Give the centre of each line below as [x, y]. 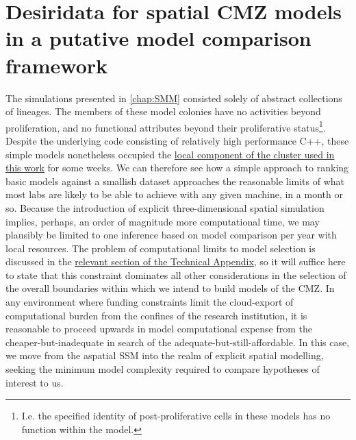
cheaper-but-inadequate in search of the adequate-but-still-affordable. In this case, [178, 342]
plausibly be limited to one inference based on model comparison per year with [171, 235]
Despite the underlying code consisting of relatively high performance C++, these [177, 140]
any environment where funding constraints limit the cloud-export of [150, 302]
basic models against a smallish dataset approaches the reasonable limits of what [175, 181]
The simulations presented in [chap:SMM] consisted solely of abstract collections [174, 98]
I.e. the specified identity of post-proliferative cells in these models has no [176, 416]
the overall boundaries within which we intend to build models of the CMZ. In [170, 288]
